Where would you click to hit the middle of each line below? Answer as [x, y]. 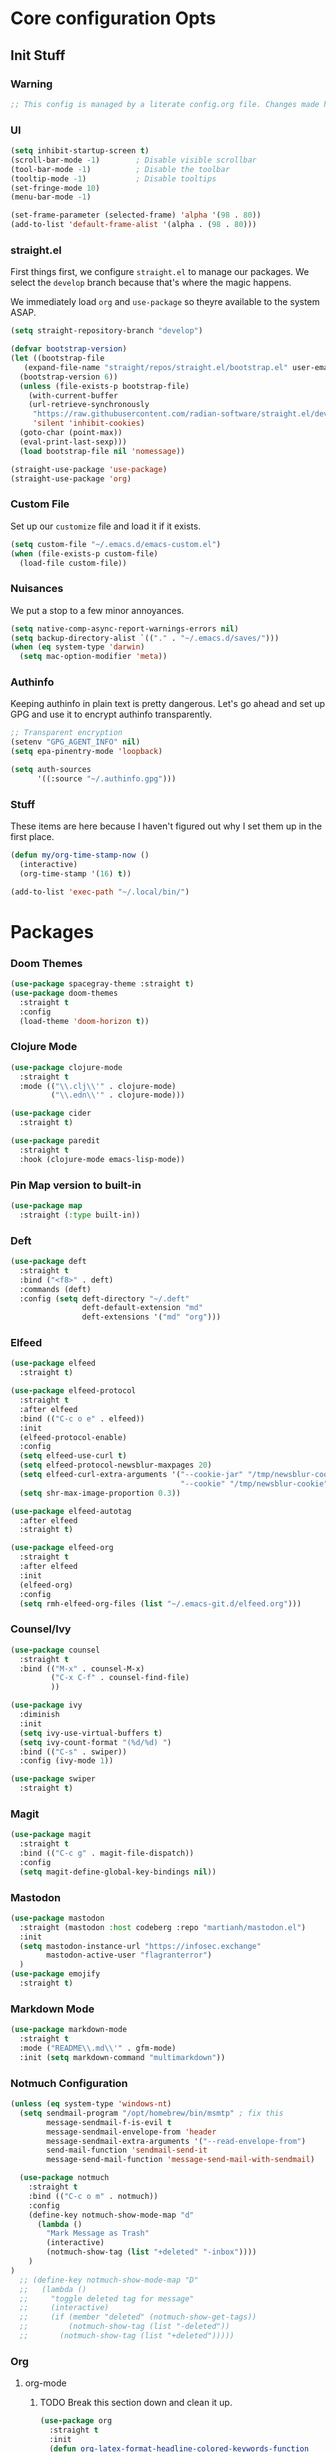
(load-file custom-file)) [73, 563]
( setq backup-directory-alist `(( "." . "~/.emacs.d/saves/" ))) [145, 638]
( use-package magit [51, 1835]
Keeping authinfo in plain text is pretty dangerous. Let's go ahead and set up [168, 704]
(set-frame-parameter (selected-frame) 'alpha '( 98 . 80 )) [136, 215]
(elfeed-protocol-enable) [73, 1437]
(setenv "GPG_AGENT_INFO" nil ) [75, 742]
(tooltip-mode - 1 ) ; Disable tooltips [113, 178]
